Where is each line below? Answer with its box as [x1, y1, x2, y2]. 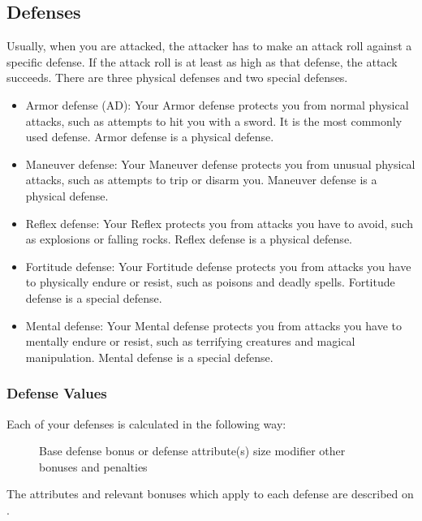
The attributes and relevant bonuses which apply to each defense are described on [6, 485, 414, 502]
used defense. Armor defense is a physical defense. [25, 128, 274, 145]
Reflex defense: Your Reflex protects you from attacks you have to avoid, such [25, 214, 413, 231]
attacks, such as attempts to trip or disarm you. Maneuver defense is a [25, 171, 377, 188]
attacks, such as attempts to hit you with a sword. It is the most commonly [25, 112, 403, 129]
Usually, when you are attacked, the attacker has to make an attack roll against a [6, 37, 412, 54]
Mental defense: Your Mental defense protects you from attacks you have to [25, 316, 402, 334]
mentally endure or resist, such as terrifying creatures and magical [25, 333, 355, 350]
